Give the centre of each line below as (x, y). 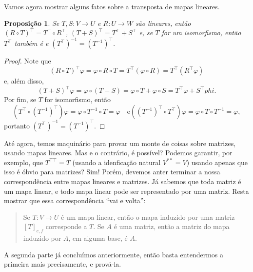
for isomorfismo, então (78, 99)
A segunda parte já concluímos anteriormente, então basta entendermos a (114, 254)
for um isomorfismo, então (201, 32)
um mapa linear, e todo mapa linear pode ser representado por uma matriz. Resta (126, 191)
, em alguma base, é (98, 238)
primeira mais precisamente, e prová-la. (63, 264)
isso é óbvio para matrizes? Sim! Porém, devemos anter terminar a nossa (112, 172)
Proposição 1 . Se (32, 23)
